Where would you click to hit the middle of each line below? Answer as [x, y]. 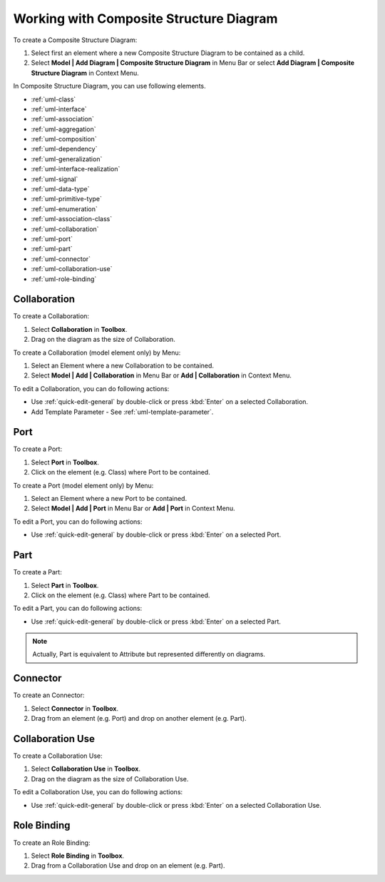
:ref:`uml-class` [53, 99]
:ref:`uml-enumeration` [64, 209]
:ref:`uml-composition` [64, 139]
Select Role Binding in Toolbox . [78, 856]
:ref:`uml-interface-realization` [76, 169]
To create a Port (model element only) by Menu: [83, 485]
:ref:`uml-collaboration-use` [72, 269]
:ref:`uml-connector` [61, 259]
